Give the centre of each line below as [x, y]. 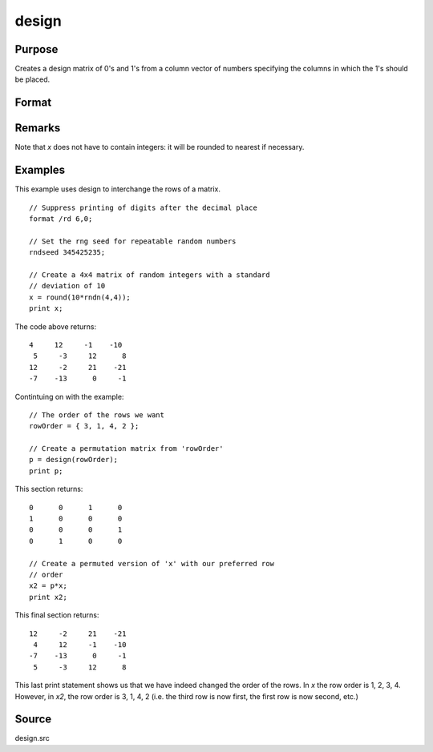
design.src [32, 738]
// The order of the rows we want [97, 415]
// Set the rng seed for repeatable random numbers [133, 241]
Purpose [36, 49]
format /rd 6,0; [61, 219]
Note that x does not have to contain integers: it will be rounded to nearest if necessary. [160, 147]
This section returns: [49, 489]
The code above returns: [55, 326]
